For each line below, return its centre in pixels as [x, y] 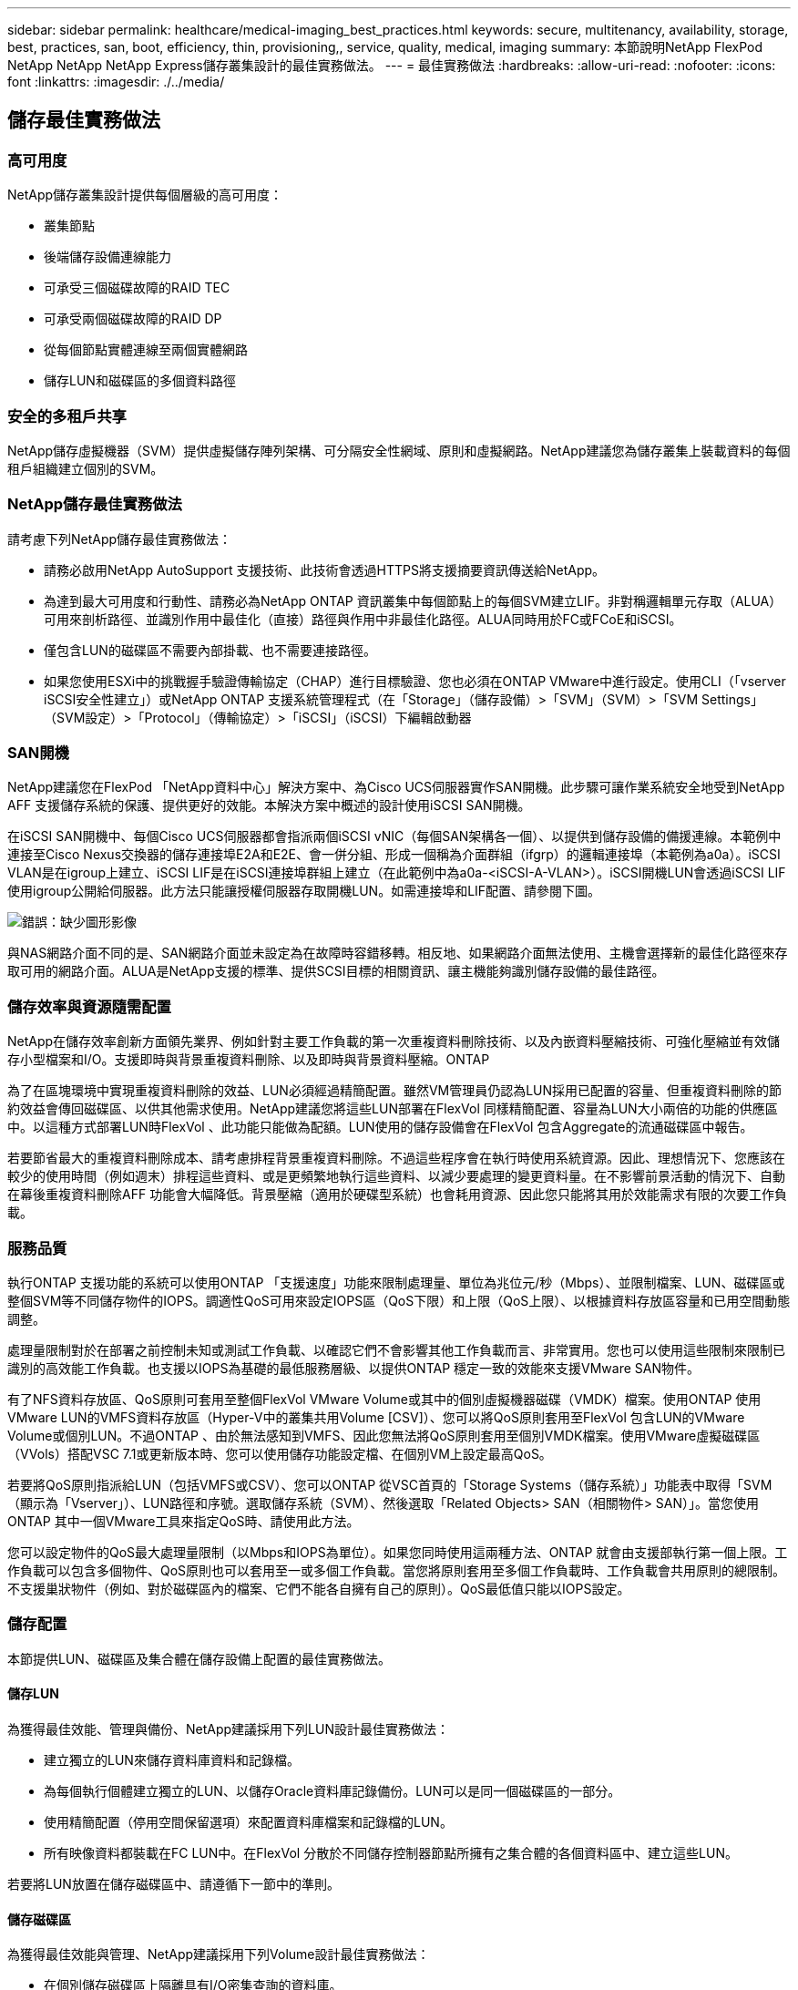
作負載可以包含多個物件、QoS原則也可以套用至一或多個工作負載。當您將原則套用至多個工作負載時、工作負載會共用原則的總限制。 [397, 1570]
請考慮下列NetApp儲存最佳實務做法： [120, 539]
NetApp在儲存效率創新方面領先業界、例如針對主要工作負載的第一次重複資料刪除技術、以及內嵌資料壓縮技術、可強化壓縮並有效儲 [394, 1041]
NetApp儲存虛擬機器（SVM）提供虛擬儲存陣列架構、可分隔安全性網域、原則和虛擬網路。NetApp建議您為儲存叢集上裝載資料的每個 [399, 450]
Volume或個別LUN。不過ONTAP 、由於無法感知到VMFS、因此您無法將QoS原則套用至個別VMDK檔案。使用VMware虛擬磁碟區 [384, 1435]
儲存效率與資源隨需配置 [89, 1006]
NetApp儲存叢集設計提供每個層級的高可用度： [145, 195]
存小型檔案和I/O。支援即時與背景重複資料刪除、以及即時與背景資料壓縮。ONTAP [249, 1060]
